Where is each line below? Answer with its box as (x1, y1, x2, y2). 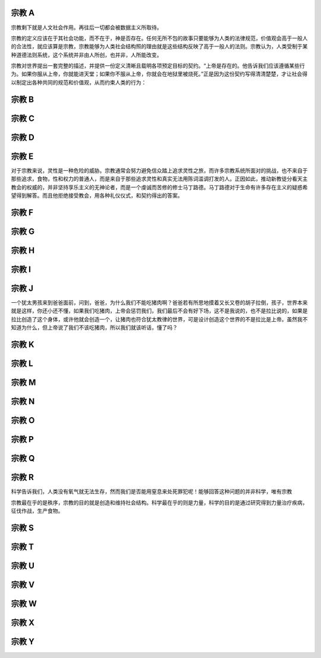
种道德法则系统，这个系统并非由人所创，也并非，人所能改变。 (11, 51, 162, 58)
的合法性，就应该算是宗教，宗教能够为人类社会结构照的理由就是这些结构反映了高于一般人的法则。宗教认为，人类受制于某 (11, 43, 308, 50)
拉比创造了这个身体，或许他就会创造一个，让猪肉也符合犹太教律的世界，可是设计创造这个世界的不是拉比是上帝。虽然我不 (11, 315, 308, 322)
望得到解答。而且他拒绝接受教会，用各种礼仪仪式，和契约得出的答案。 (11, 192, 183, 199)
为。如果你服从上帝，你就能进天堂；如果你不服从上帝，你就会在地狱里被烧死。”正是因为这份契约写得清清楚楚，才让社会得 (11, 70, 308, 77)
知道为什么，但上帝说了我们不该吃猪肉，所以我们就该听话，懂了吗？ (11, 324, 178, 331)
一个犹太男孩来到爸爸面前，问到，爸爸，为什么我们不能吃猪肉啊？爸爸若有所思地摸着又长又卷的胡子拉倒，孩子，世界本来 (11, 299, 308, 306)
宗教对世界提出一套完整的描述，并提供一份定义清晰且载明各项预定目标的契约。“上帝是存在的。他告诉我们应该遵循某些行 (11, 62, 306, 70)
